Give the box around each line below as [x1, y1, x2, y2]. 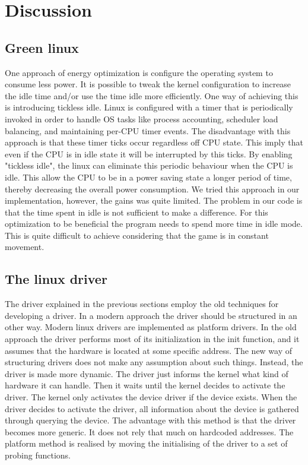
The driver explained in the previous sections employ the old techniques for [5, 298, 279, 310]
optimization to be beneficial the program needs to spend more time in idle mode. [5, 217, 303, 230]
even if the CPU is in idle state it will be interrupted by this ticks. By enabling [5, 147, 293, 160]
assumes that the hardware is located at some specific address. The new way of [5, 344, 293, 356]
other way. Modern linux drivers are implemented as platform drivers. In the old [5, 321, 297, 333]
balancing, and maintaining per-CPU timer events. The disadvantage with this [5, 124, 291, 137]
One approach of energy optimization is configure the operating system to [5, 66, 273, 78]
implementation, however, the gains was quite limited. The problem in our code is [5, 194, 303, 207]
